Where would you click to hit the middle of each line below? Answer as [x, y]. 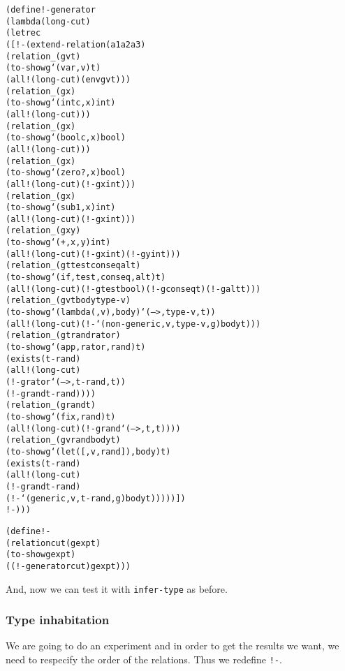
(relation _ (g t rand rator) [63, 335]
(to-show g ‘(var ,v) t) [53, 68]
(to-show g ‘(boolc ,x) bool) [66, 138]
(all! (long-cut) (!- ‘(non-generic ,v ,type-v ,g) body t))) [133, 324]
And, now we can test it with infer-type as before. [117, 588]
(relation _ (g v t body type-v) [68, 301]
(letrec [23, 33]
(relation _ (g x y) [43, 231]
